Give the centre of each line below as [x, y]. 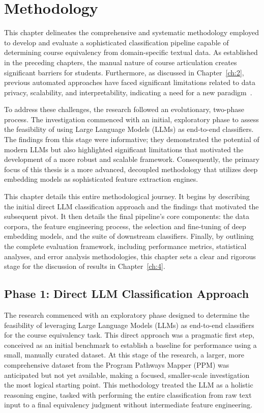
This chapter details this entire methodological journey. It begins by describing [127, 196]
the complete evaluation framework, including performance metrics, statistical [125, 246]
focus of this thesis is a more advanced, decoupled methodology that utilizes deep [131, 169]
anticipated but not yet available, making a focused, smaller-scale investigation [127, 375]
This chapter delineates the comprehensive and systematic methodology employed [131, 32]
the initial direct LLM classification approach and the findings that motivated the [131, 206]
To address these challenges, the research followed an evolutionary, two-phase [124, 109]
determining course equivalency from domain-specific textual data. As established [131, 52]
